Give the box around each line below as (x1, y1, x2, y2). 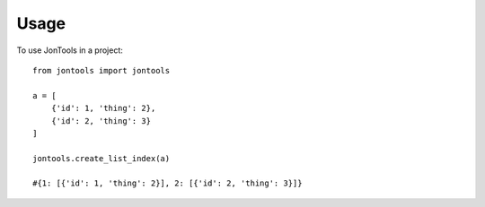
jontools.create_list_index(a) (32, 153, 171, 163)
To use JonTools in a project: (16, 45, 123, 56)
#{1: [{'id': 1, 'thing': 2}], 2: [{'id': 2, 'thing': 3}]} (32, 178, 303, 188)
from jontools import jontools (32, 65, 171, 75)
